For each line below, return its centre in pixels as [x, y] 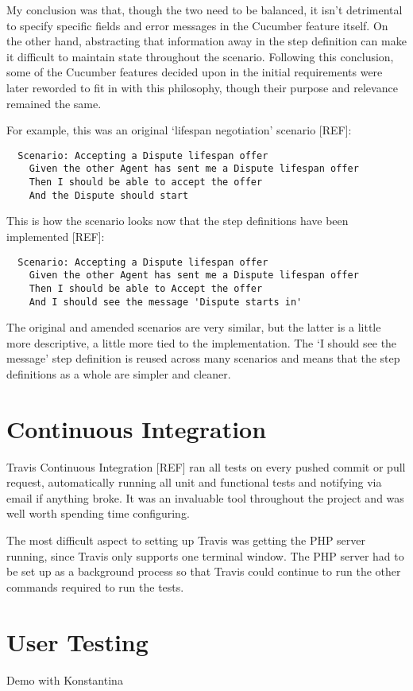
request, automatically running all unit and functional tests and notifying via [194, 482]
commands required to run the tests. [95, 586]
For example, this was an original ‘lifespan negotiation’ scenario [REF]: [179, 130]
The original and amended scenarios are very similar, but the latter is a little [194, 327]
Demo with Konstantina [65, 679]
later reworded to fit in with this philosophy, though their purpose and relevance [202, 87]
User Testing [77, 641]
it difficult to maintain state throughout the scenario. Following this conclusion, [200, 56]
